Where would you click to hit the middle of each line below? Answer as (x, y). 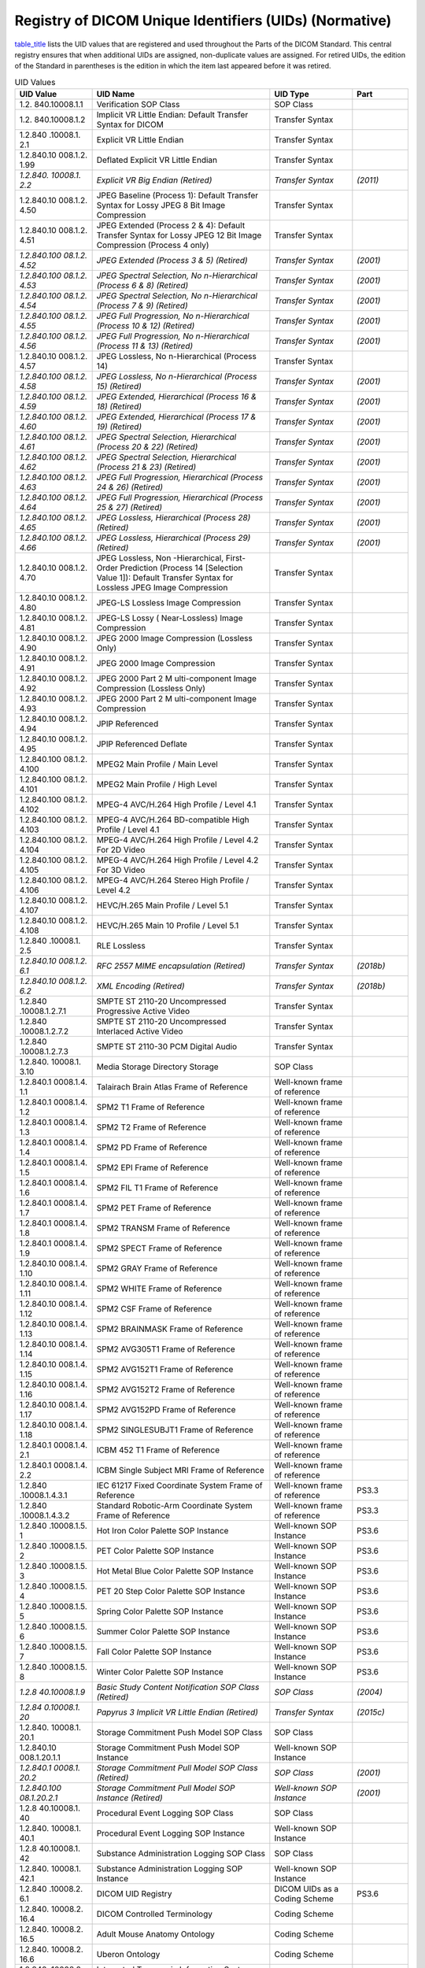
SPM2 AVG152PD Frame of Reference (166, 1410)
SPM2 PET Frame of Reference (154, 1208)
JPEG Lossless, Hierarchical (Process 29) (174, 538)
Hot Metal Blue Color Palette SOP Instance (175, 1571)
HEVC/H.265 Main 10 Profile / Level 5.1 (168, 926)
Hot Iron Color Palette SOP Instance (163, 1531)
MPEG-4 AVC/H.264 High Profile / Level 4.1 (176, 805)
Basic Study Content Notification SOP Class (178, 1687)
